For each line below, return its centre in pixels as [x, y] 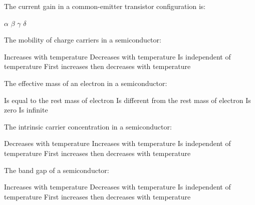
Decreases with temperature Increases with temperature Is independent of [117, 143]
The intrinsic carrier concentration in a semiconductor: [88, 126]
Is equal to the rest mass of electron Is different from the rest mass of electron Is [127, 100]
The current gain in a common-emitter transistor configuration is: [105, 6]
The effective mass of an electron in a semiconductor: [86, 83]
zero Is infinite [26, 110]
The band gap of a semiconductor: [57, 170]
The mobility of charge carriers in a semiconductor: [83, 40]
